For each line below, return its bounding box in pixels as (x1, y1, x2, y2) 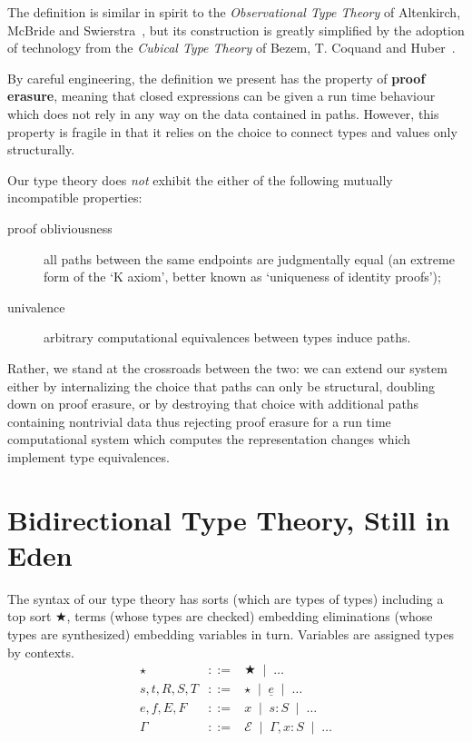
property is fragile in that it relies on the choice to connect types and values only (7, 122, 457, 141)
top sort (7, 607, 52, 626)
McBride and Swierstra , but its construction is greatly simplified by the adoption (7, 20, 465, 39)
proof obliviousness (7, 218, 113, 237)
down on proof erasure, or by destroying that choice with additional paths (7, 394, 419, 413)
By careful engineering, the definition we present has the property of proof (7, 68, 426, 87)
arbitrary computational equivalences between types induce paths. (44, 328, 411, 347)
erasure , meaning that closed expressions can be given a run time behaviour (7, 86, 436, 105)
